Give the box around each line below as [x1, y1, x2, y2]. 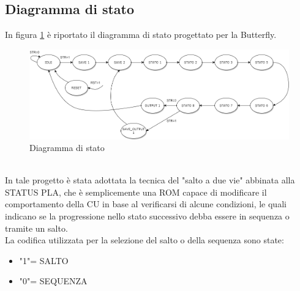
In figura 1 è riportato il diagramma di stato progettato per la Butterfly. [5, 28, 277, 41]
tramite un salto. [5, 221, 68, 234]
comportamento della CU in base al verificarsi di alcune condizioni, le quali [5, 197, 287, 210]
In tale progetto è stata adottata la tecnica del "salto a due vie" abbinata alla [5, 174, 295, 186]
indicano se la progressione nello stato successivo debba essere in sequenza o [5, 210, 290, 223]
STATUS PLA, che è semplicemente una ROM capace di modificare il [5, 185, 267, 198]
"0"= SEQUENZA [19, 274, 88, 287]
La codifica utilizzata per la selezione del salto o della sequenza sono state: [5, 234, 284, 246]
